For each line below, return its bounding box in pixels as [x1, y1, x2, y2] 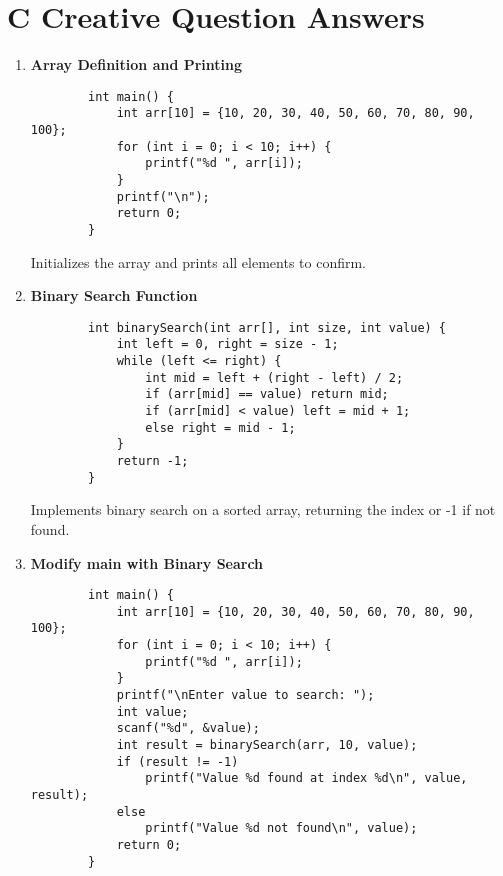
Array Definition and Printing [30, 54, 243, 75]
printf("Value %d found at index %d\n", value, [145, 771, 468, 786]
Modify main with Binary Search [30, 552, 264, 573]
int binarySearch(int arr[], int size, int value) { [88, 320, 447, 335]
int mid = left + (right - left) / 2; [145, 370, 404, 385]
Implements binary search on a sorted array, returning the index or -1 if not [30, 499, 496, 520]
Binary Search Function [30, 285, 198, 306]
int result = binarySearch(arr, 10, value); [116, 738, 418, 753]
